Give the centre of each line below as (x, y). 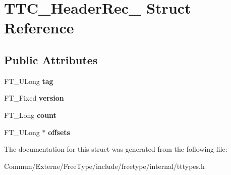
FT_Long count (30, 115)
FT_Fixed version (34, 98)
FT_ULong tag (29, 81)
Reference (39, 28)
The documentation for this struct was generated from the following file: (116, 149)
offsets (59, 132)
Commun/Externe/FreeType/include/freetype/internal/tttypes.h (104, 166)
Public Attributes (51, 59)
